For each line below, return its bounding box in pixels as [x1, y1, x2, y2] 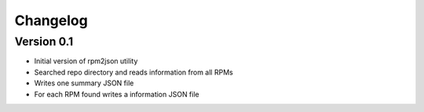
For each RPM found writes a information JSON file [34, 89, 199, 99]
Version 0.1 [14, 34, 74, 49]
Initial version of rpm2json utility [34, 56, 138, 66]
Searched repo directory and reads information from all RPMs [34, 67, 233, 77]
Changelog [14, 12, 88, 29]
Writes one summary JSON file [34, 78, 134, 88]
